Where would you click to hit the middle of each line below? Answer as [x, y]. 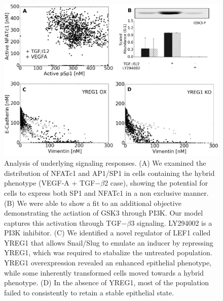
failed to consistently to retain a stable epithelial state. [89, 292]
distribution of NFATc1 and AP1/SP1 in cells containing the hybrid [109, 173]
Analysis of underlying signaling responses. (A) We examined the [105, 163]
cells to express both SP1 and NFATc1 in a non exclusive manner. [106, 192]
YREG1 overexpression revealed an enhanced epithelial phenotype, [108, 263]
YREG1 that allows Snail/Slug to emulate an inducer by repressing [109, 242]
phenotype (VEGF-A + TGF [50, 183]
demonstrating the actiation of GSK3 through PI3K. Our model [104, 213]
